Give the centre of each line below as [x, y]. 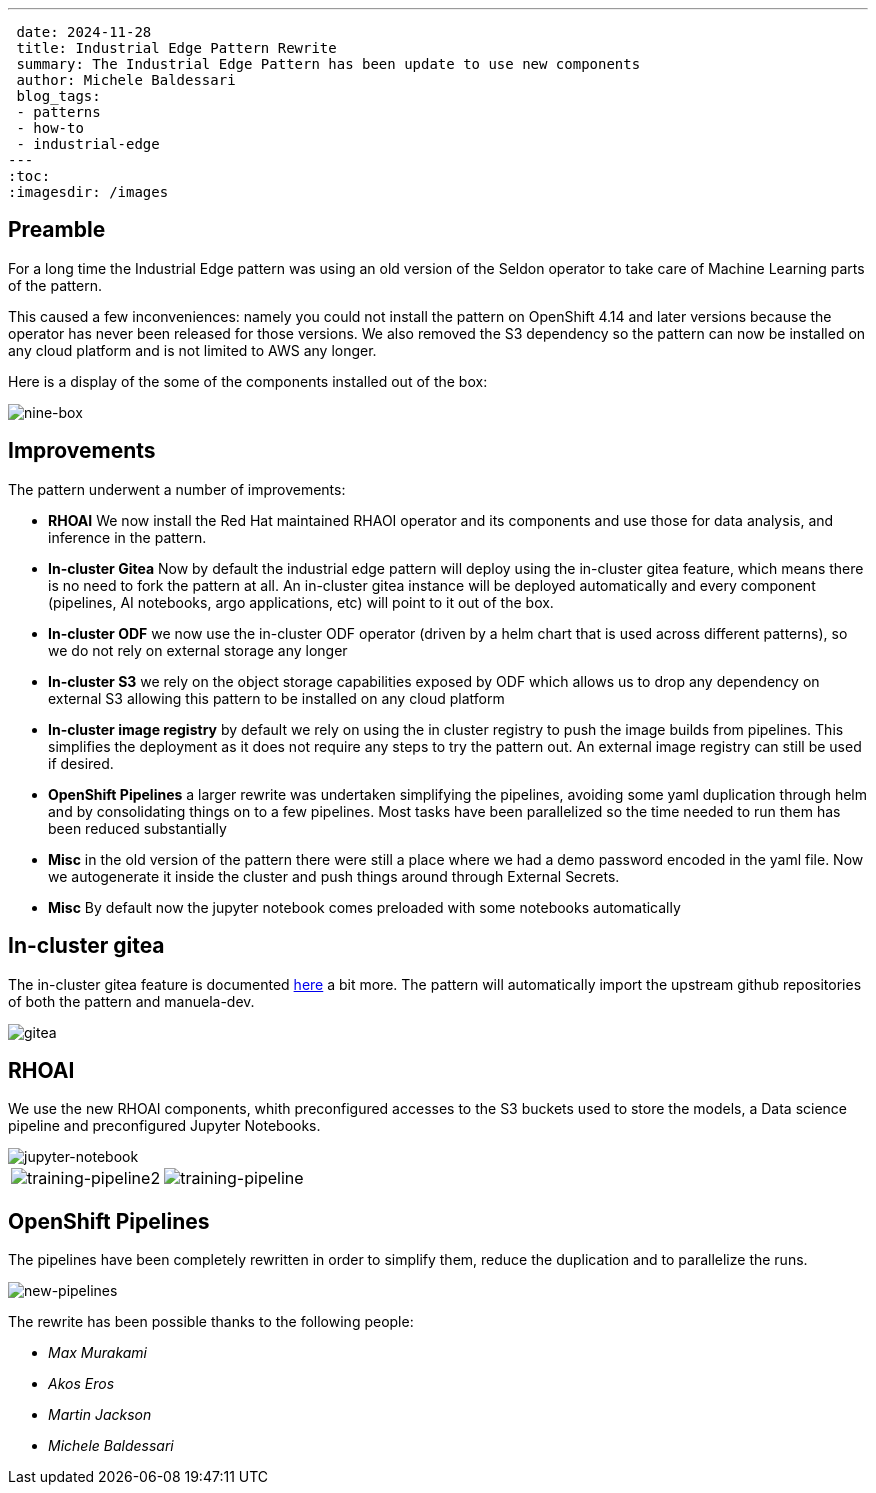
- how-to [50, 128]
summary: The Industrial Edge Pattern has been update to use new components [328, 64]
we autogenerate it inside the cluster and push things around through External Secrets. [334, 876]
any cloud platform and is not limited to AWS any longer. [192, 350]
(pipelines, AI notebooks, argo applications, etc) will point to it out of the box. [301, 602]
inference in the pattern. [127, 537]
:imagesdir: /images [88, 192]
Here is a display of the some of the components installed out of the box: [248, 381]
